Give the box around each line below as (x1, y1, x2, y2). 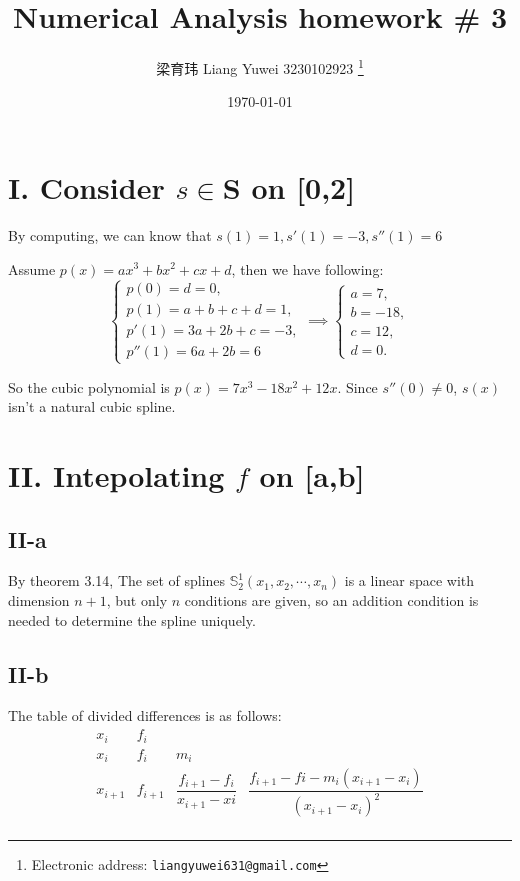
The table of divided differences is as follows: (8, 705, 282, 726)
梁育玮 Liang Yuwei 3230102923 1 (156, 55, 364, 78)
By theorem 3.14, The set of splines (8, 570, 226, 591)
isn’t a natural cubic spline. (8, 396, 176, 417)
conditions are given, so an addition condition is (184, 590, 479, 611)
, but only (106, 590, 168, 611)
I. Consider (8, 166, 165, 207)
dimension (8, 590, 70, 611)
